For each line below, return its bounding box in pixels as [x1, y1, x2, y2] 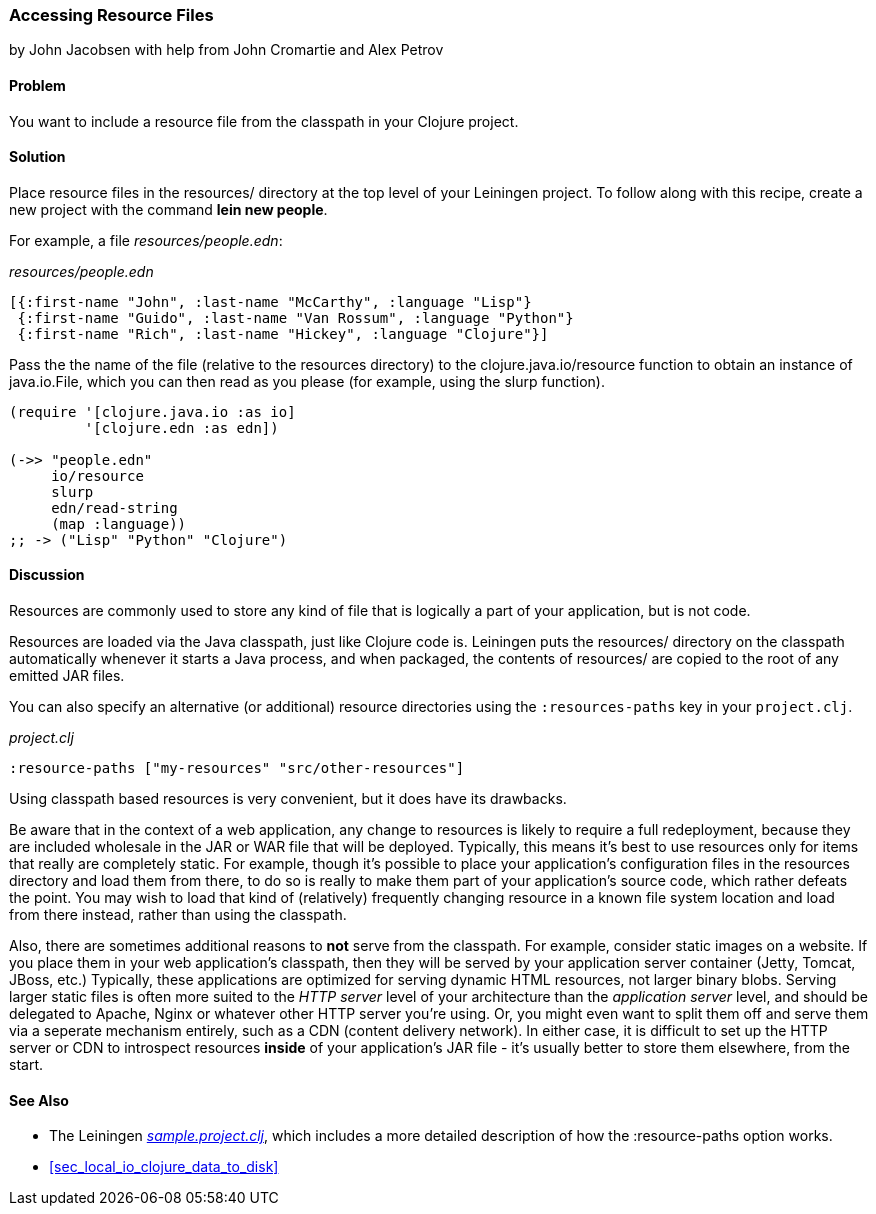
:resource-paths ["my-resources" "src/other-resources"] [9, 760, 465, 777]
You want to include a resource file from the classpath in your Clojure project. [9, 112, 519, 130]
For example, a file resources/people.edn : [9, 231, 283, 249]
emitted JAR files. [9, 667, 125, 685]
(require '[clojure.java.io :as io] [9, 403, 296, 420]
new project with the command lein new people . [9, 200, 328, 218]
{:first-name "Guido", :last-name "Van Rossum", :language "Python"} [17, 309, 574, 326]
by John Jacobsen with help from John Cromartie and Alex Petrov [9, 41, 444, 59]
